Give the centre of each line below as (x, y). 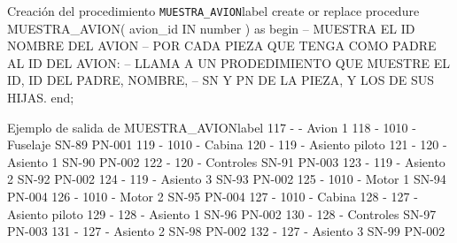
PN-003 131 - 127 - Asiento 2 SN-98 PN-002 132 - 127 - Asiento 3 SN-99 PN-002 (226, 231)
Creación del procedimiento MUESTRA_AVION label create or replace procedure (213, 11)
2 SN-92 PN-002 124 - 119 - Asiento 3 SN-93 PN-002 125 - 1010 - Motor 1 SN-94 (227, 179)
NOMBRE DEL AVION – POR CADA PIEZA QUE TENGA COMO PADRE (222, 46)
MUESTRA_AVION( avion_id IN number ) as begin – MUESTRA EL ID (211, 28)
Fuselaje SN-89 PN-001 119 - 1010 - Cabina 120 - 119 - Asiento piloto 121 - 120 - (227, 144)
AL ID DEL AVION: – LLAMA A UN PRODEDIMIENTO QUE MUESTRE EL (228, 62)
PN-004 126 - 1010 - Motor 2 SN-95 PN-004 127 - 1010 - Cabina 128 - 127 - (213, 196)
